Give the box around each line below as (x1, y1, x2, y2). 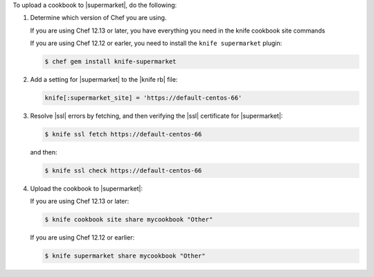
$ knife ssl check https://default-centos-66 (44, 167, 202, 175)
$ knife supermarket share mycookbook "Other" (44, 252, 206, 260)
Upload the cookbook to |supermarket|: (30, 184, 143, 193)
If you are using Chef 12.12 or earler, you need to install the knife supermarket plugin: (30, 39, 283, 48)
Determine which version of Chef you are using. (30, 14, 167, 22)
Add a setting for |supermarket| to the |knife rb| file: (30, 75, 178, 84)
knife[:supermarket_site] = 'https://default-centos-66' (44, 94, 242, 102)
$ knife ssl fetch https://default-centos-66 (44, 130, 202, 138)
